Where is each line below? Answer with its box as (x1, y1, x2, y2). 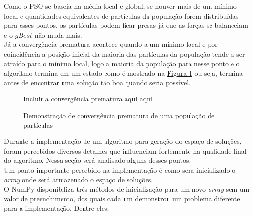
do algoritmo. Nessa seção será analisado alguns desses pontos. (4, 155, 191, 165)
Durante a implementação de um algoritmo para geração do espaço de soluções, (4, 136, 242, 146)
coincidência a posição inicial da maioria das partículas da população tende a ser (4, 48, 245, 59)
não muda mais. (34, 29, 82, 39)
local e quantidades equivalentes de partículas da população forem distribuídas (4, 10, 239, 20)
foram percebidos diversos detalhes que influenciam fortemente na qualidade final (4, 145, 247, 156)
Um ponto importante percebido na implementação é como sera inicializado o (4, 164, 236, 175)
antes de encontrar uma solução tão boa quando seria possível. (4, 77, 190, 87)
